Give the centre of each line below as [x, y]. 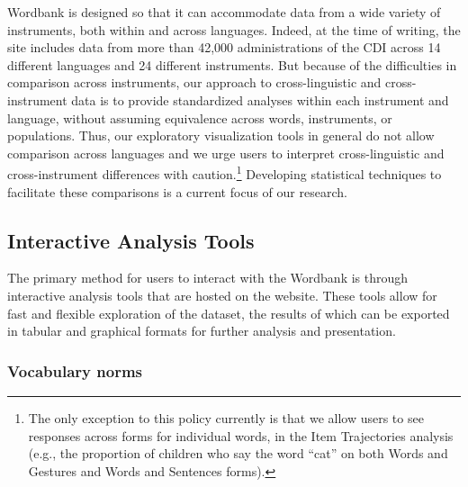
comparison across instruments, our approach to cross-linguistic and [194, 82]
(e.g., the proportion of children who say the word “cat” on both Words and [238, 453]
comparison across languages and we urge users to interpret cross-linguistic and [226, 153]
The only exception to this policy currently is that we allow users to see [226, 417]
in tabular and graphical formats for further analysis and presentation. [202, 331]
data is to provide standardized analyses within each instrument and [260, 99]
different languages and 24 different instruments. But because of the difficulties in [232, 64]
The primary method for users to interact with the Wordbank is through [208, 278]
